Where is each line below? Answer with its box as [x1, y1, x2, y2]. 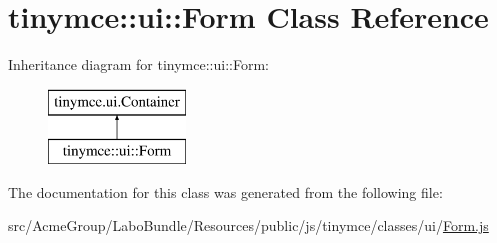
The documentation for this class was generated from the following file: [8, 181, 443, 202]
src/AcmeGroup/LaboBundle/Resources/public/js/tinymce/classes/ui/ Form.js [8, 215, 489, 236]
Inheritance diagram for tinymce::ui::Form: [8, 54, 269, 75]
